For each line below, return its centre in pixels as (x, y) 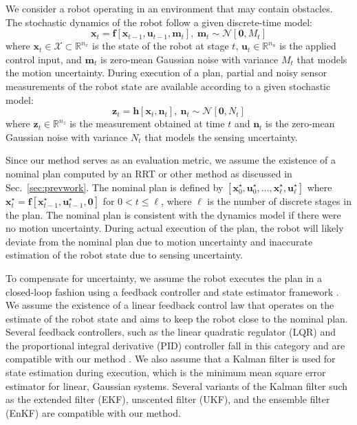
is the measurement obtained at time (147, 123)
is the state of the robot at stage (161, 46)
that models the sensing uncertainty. (221, 137)
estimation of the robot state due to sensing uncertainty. (124, 255)
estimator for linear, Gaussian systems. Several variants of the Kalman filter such (177, 385)
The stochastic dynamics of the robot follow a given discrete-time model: (159, 22)
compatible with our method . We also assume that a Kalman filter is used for (171, 359)
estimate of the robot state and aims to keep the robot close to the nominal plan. (177, 318)
